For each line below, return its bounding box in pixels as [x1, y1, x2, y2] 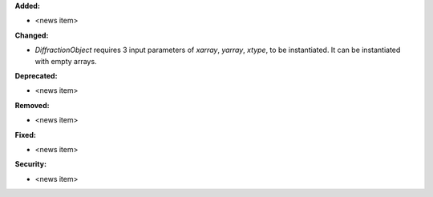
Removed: [14, 100, 50, 110]
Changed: [14, 30, 49, 40]
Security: [14, 159, 47, 169]
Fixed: [14, 130, 36, 139]
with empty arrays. [34, 56, 97, 66]
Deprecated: [14, 70, 58, 80]
